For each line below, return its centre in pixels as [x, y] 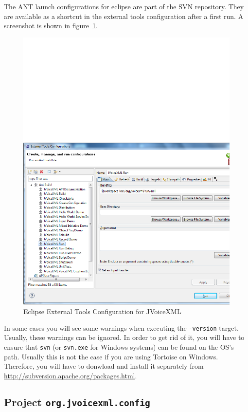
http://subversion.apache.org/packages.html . [71, 375]
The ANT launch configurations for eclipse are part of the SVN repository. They [124, 6]
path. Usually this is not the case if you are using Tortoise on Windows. [111, 356]
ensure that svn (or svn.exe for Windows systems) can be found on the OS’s [119, 346]
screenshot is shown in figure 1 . [51, 26]
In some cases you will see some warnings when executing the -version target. [121, 328]
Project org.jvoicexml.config [77, 402]
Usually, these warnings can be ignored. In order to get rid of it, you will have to [124, 337]
